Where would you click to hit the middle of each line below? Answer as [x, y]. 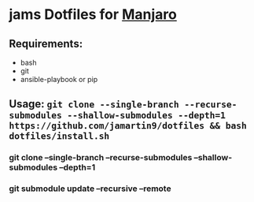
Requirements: [46, 44]
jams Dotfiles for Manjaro [93, 15]
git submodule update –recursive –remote [90, 189]
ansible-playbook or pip [59, 79]
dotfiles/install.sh [59, 136]
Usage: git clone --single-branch [94, 104]
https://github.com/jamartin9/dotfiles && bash [128, 126]
